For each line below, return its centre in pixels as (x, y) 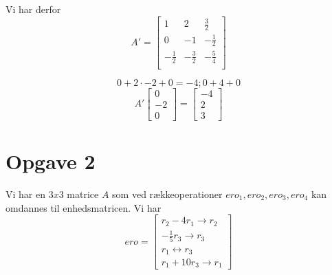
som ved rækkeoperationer (167, 194)
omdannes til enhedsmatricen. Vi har (84, 207)
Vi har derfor (33, 9)
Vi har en (25, 194)
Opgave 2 (51, 161)
